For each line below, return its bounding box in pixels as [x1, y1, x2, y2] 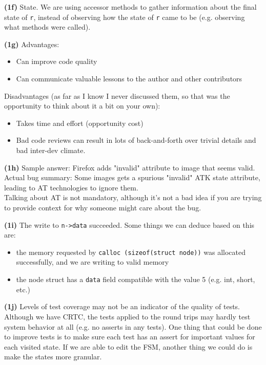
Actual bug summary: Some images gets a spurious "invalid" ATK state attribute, [4, 172, 260, 183]
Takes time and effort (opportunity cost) [16, 117, 144, 128]
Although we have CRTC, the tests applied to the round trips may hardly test [4, 311, 251, 321]
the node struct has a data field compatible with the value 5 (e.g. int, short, [16, 274, 255, 285]
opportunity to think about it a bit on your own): [4, 100, 160, 111]
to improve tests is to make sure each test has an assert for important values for [4, 331, 255, 342]
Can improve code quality [16, 56, 97, 67]
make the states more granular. [4, 351, 102, 362]
